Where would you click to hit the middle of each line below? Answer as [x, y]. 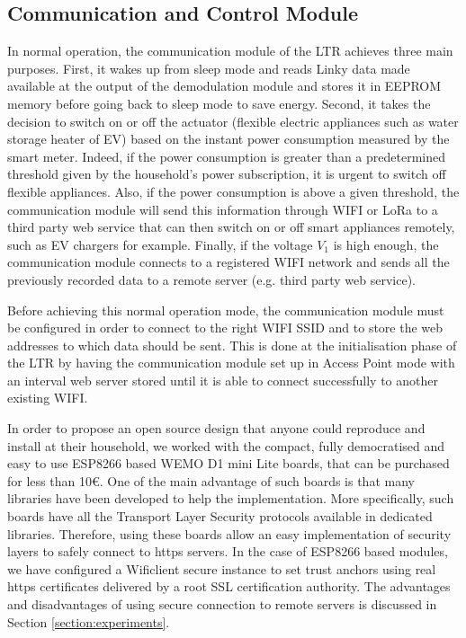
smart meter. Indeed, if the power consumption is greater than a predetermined [226, 156]
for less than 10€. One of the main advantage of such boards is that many [211, 480]
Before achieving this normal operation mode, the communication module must [226, 310]
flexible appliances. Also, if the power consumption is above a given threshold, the [233, 191]
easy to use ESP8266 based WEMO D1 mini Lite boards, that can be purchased [229, 463]
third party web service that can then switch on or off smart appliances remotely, [231, 227]
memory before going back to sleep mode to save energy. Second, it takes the [219, 103]
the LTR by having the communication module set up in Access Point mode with [231, 363]
